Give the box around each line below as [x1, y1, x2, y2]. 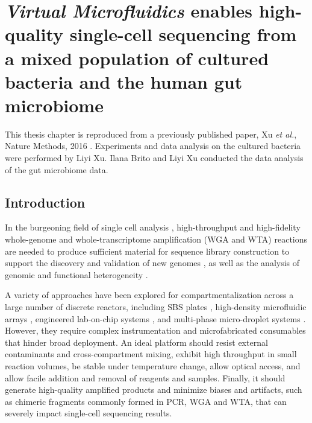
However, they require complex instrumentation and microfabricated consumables [5, 324, 306, 337]
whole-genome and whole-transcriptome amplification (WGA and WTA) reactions [5, 233, 308, 246]
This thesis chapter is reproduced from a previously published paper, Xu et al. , [5, 127, 297, 140]
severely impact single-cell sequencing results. [5, 407, 172, 419]
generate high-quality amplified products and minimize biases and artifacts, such [5, 383, 302, 396]
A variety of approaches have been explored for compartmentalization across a [5, 288, 294, 301]
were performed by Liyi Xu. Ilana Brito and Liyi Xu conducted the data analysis [5, 151, 304, 164]
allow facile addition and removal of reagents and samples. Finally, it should [5, 371, 285, 384]
